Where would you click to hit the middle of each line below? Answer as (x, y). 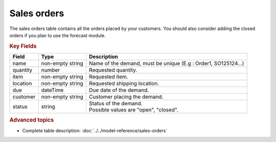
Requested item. (108, 76)
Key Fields (23, 46)
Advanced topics (32, 120)
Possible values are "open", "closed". (133, 109)
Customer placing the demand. (126, 97)
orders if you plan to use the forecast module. (57, 35)
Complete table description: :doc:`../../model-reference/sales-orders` (95, 130)
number (51, 70)
